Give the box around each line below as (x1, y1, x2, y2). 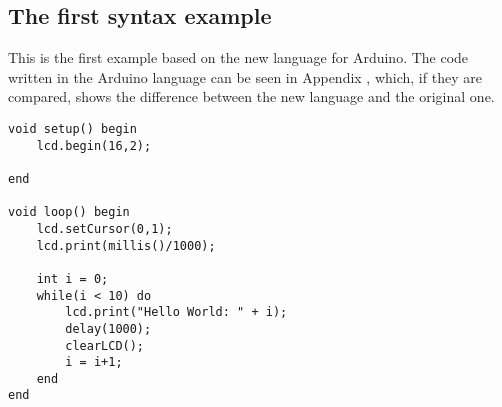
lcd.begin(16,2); (36, 138, 152, 153)
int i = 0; (36, 271, 109, 286)
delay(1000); (65, 321, 152, 336)
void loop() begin (8, 205, 130, 220)
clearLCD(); (65, 338, 145, 353)
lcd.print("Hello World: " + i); (65, 305, 288, 320)
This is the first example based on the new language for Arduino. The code (8, 47, 469, 68)
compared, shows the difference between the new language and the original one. (8, 86, 495, 107)
